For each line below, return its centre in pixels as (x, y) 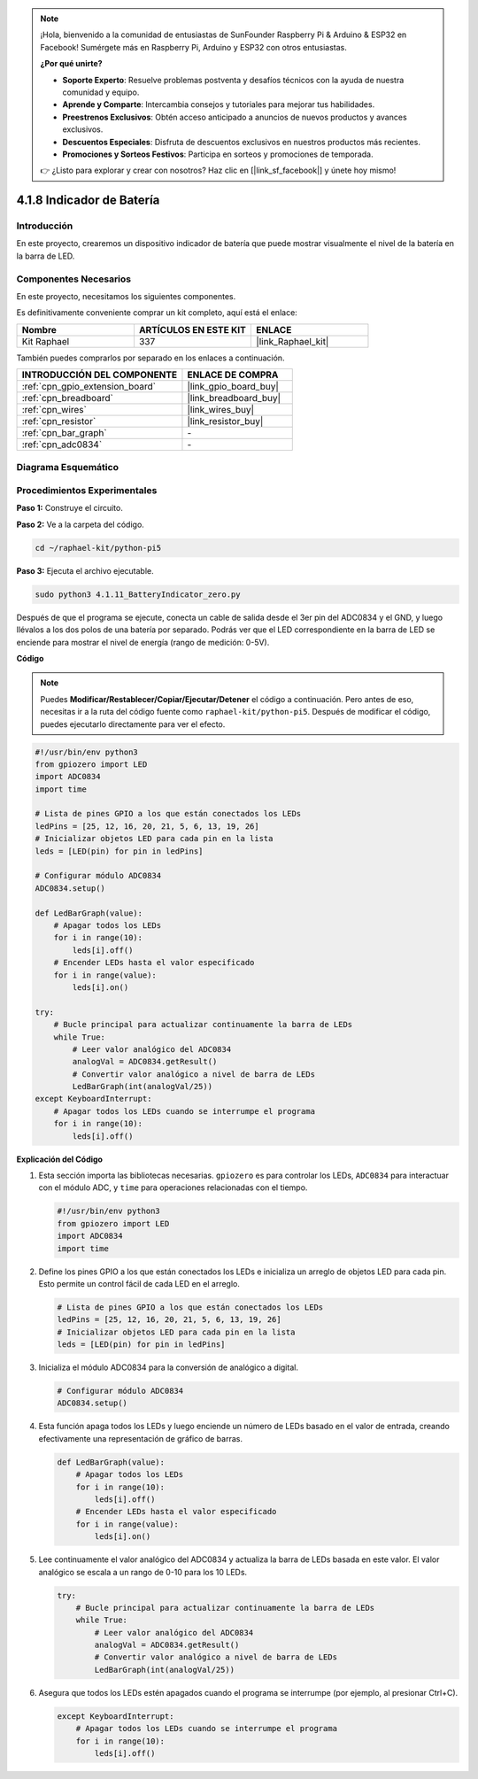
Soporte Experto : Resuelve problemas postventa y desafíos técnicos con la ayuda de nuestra (233, 80)
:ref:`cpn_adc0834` (62, 445)
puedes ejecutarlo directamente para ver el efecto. (133, 724)
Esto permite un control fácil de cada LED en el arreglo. (139, 1283)
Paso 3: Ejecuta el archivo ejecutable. (85, 570)
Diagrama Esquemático (68, 467)
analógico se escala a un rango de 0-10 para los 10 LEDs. (143, 1572)
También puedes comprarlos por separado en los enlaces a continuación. (150, 358)
